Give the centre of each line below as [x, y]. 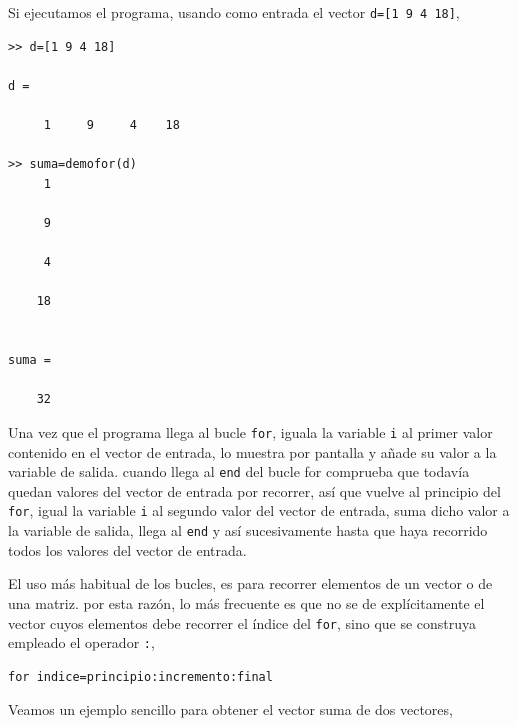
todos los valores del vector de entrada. [127, 549]
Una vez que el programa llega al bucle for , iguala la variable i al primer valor [250, 431]
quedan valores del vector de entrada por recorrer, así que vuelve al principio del [254, 490]
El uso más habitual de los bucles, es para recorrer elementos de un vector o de [250, 583]
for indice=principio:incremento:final [140, 676]
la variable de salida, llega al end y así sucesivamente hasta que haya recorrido [248, 530]
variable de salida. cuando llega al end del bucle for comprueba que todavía [239, 471]
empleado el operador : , [81, 642]
